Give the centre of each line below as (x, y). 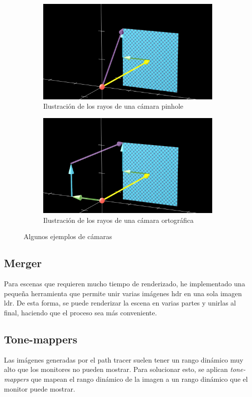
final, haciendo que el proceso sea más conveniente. (81, 312)
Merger (23, 263)
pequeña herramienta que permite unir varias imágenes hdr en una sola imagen (123, 293)
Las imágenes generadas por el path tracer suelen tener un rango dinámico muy (124, 359)
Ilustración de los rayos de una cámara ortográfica (119, 220)
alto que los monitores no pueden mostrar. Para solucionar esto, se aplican (116, 369)
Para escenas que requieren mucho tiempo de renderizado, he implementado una (125, 284)
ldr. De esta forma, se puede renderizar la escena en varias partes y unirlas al (120, 303)
